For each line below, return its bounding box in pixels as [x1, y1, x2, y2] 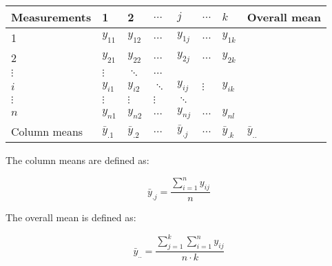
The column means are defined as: [6, 153, 149, 167]
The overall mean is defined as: [6, 210, 136, 225]
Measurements [11, 9, 92, 25]
